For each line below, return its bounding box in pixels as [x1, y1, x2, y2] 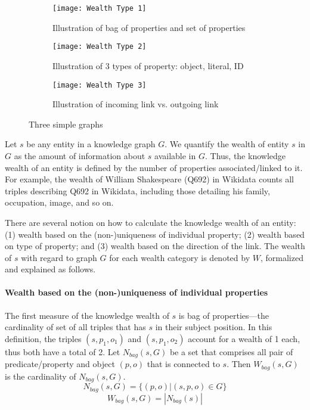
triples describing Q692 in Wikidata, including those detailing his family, [5, 184, 270, 197]
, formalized [260, 251, 303, 263]
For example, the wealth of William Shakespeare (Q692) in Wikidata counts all [5, 173, 294, 185]
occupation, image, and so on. [5, 196, 114, 209]
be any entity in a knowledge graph [26, 138, 156, 150]
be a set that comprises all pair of [169, 345, 293, 358]
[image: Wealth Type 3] [52, 80, 147, 89]
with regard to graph [21, 251, 97, 263]
